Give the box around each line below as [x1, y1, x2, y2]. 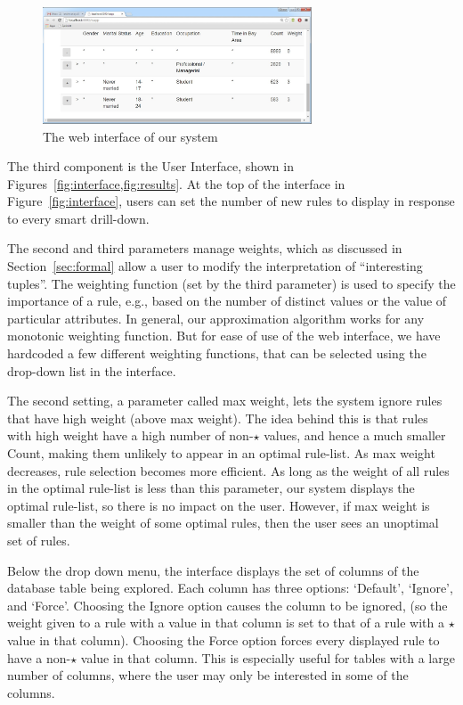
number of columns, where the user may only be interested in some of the [7, 666, 409, 685]
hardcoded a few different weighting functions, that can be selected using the [7, 344, 426, 363]
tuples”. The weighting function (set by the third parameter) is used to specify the [7, 274, 456, 292]
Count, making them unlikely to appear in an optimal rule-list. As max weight [7, 444, 435, 463]
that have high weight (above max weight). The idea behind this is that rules [7, 408, 428, 427]
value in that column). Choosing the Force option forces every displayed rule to [7, 630, 440, 649]
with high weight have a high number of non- [7, 426, 254, 445]
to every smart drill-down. [7, 209, 150, 227]
